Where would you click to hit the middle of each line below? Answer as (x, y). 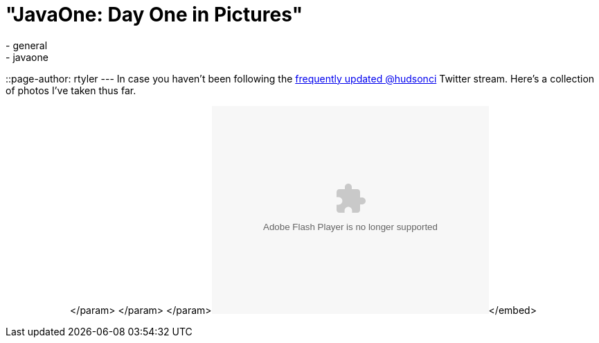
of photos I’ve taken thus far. (71, 90)
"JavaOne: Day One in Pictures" (154, 15)
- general (27, 45)
